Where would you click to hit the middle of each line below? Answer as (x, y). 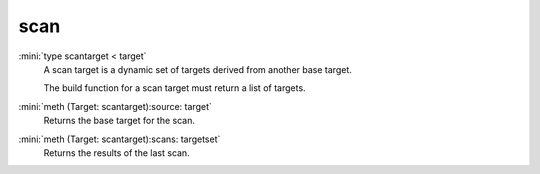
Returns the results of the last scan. (116, 152)
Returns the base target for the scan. (119, 121)
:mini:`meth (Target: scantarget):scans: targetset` (119, 139)
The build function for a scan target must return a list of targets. (174, 88)
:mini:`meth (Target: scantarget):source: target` (115, 106)
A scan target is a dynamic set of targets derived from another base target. (197, 69)
